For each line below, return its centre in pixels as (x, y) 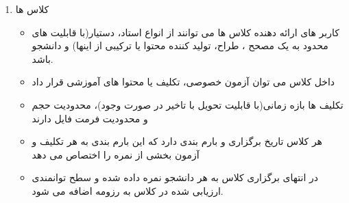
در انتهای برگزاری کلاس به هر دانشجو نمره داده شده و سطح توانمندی (175, 177)
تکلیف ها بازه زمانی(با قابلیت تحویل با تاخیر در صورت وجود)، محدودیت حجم (188, 104)
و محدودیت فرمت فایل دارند (90, 118)
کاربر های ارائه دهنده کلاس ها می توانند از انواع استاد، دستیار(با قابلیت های (185, 32)
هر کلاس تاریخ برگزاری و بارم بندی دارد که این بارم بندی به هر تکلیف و (177, 141)
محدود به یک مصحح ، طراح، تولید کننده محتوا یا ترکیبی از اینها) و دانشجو (180, 45)
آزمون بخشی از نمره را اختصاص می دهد (116, 154)
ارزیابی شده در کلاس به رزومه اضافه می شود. (128, 190)
